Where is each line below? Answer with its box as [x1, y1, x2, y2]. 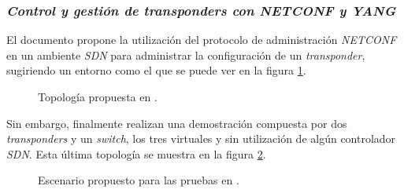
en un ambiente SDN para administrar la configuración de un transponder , [6, 46, 365, 63]
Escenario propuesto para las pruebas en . [38, 172, 239, 188]
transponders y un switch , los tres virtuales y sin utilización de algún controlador [6, 130, 396, 147]
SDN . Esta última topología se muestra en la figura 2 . [6, 145, 266, 162]
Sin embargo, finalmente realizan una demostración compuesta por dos [6, 115, 347, 131]
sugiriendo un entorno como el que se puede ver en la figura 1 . [6, 62, 306, 78]
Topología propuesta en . [38, 89, 158, 104]
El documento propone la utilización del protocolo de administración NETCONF [6, 31, 397, 48]
